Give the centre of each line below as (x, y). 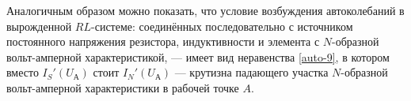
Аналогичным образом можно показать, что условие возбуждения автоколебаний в (205, 10)
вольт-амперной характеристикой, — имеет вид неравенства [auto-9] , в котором (198, 56)
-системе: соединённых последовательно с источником (222, 26)
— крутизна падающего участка (251, 72)
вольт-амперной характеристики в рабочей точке (123, 87)
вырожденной (39, 26)
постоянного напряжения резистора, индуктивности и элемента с (163, 41)
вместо (23, 72)
